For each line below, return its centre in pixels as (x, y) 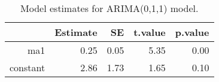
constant (28, 67)
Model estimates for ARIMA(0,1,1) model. (109, 8)
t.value (150, 32)
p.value (192, 32)
